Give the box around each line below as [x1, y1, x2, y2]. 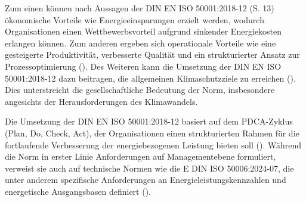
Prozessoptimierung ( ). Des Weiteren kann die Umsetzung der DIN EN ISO [5, 60, 282, 72]
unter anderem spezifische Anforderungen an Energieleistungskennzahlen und [5, 173, 286, 186]
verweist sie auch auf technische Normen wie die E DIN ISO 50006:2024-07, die [5, 161, 294, 174]
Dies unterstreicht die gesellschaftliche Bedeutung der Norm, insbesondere [5, 83, 275, 96]
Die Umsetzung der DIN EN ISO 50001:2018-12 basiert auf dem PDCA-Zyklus [5, 115, 293, 128]
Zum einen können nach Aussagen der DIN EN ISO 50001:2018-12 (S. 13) [5, 2, 274, 14]
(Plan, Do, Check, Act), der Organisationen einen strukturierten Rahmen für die [5, 126, 299, 139]
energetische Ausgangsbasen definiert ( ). [5, 185, 151, 197]
